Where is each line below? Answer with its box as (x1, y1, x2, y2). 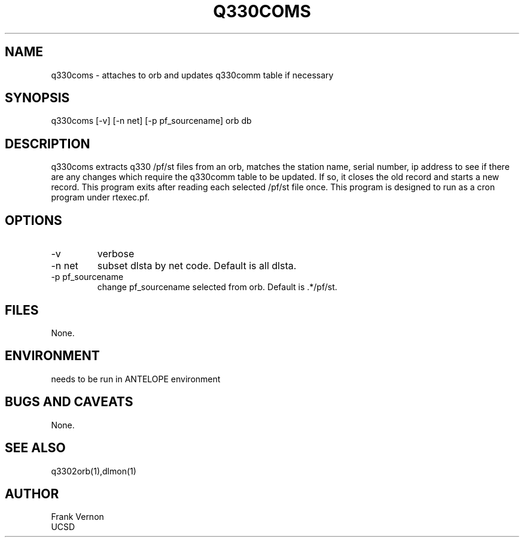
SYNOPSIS (5, 90, 70, 106)
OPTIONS (5, 212, 62, 228)
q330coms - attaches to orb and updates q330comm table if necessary (51, 69, 334, 80)
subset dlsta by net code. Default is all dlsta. (97, 260, 297, 272)
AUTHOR (5, 486, 59, 501)
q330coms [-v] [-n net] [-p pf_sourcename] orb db (51, 115, 252, 126)
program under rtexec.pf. (51, 192, 150, 203)
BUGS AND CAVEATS (5, 394, 133, 410)
